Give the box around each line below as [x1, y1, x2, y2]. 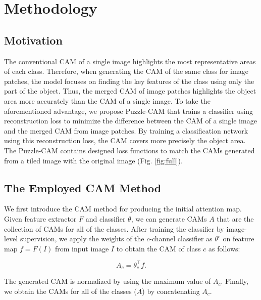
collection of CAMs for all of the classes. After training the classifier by [4, 223, 224, 234]
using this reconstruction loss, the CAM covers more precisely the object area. [4, 135, 246, 146]
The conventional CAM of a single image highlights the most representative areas [4, 56, 256, 66]
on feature [223, 233, 254, 244]
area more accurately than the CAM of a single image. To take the [4, 95, 211, 106]
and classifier [85, 213, 126, 224]
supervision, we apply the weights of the [20, 233, 144, 244]
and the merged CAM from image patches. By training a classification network [4, 125, 248, 136]
